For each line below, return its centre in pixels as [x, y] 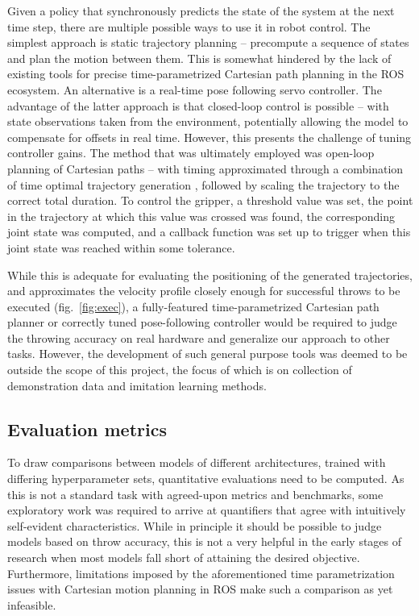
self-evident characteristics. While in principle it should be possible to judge [195, 525]
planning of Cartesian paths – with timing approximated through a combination [205, 168]
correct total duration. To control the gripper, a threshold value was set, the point [210, 200]
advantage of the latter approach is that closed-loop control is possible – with [198, 105]
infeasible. [32, 604]
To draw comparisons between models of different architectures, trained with [197, 462]
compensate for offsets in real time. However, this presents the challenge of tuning [209, 137]
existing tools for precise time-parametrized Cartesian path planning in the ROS [206, 74]
